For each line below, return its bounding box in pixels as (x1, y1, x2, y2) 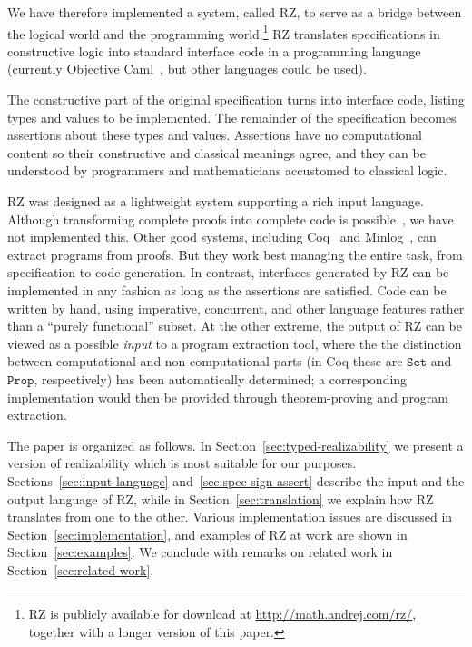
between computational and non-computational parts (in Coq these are (7, 352, 403, 371)
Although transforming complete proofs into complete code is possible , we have (7, 209, 454, 228)
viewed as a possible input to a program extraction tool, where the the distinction (7, 333, 462, 353)
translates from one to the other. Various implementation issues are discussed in (7, 507, 453, 526)
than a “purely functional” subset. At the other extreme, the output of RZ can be (7, 316, 462, 335)
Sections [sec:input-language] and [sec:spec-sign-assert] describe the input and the (7, 471, 465, 490)
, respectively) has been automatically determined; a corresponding (34, 369, 408, 388)
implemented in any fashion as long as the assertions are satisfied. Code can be (7, 280, 447, 299)
